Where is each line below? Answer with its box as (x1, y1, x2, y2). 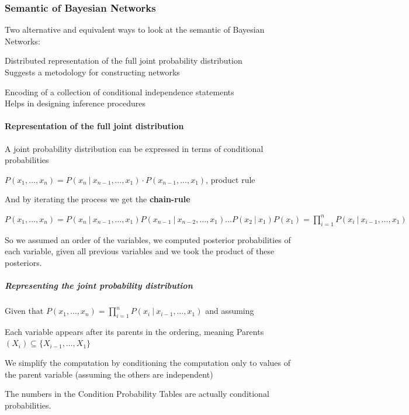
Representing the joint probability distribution (5, 279, 193, 292)
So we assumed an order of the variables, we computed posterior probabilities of (5, 233, 291, 245)
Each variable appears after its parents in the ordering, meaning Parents (5, 325, 264, 337)
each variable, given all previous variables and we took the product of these (5, 245, 275, 257)
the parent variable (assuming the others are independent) (5, 368, 213, 380)
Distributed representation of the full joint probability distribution (5, 54, 242, 67)
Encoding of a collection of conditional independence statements (5, 85, 234, 98)
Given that (5, 305, 44, 317)
